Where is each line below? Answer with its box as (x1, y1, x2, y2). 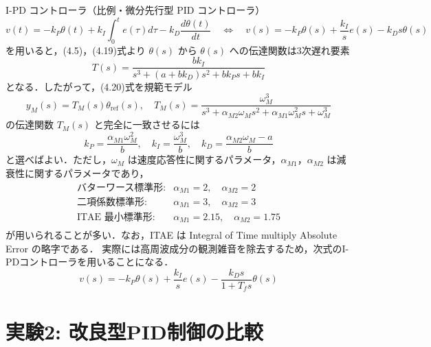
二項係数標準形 (76, 198, 144, 208)
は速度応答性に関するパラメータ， (127, 152, 281, 167)
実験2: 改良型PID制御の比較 (5, 317, 263, 345)
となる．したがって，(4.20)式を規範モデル (5, 79, 192, 93)
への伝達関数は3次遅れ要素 (229, 43, 350, 57)
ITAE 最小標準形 (76, 212, 153, 222)
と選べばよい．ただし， (5, 152, 111, 167)
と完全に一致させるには (93, 117, 200, 132)
